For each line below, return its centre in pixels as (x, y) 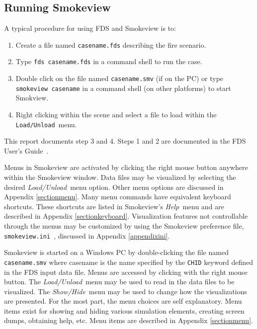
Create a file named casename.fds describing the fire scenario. (111, 44)
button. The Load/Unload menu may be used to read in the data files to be (119, 282)
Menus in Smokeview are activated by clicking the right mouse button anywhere (126, 167)
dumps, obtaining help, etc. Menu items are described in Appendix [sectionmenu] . (128, 320)
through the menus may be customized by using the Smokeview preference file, (124, 226)
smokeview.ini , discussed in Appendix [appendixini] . (87, 235)
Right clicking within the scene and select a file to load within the (116, 115)
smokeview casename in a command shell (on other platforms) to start (123, 88)
